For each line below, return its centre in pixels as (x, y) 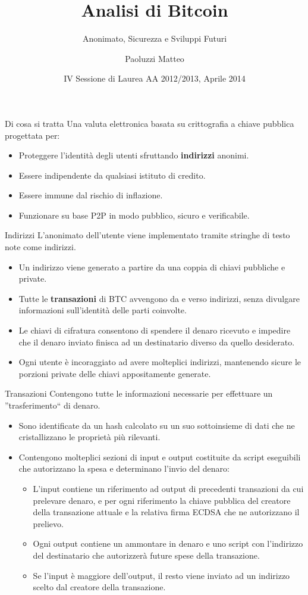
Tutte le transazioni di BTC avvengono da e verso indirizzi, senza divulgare (159, 298)
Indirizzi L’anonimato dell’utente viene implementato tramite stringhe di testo (147, 235)
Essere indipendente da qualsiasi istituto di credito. (112, 175)
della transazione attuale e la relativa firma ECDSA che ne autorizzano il (166, 512)
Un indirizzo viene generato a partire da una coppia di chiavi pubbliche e (152, 267)
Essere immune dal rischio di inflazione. (91, 195)
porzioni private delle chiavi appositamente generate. (115, 373)
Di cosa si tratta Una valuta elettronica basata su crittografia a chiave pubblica (150, 123)
